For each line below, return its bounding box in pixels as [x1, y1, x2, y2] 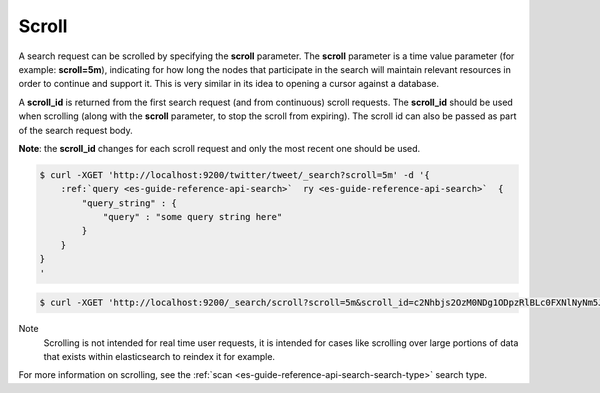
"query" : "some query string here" [102, 211, 283, 223]
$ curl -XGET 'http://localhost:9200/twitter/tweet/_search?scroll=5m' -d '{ [39, 169, 430, 180]
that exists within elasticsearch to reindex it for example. [43, 350, 275, 362]
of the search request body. [18, 124, 134, 136]
